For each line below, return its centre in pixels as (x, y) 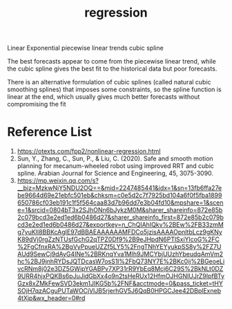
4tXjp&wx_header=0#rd (51, 298)
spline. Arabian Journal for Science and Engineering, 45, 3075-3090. (115, 174)
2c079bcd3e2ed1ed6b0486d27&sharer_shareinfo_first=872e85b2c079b (120, 217)
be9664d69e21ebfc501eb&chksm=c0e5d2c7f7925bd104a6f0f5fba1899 (119, 196)
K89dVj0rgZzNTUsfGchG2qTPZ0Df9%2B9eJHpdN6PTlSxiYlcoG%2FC (118, 239)
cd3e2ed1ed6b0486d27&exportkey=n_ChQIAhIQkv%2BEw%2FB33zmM (120, 225)
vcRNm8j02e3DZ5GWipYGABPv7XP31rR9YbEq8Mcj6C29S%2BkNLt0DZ (120, 269)
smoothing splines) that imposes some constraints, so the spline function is (115, 90)
